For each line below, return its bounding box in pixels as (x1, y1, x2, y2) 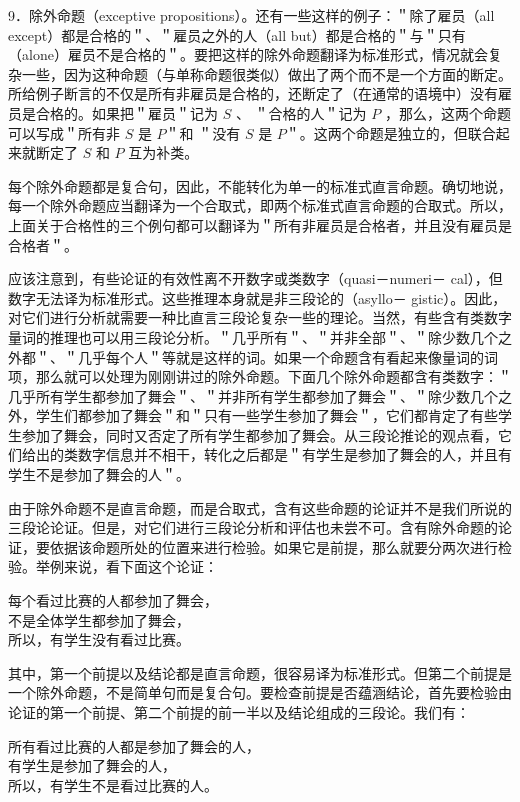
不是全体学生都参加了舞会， (8, 609, 190, 630)
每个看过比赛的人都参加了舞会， (8, 590, 218, 611)
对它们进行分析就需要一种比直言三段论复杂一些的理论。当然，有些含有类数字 (8, 307, 512, 328)
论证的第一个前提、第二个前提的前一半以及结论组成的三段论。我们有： (8, 702, 470, 722)
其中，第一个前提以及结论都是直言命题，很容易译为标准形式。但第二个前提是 (8, 662, 512, 683)
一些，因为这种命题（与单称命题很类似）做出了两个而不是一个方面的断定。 (21, 63, 512, 84)
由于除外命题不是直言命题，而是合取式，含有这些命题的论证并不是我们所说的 (8, 497, 512, 518)
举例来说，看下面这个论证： (35, 556, 218, 577)
